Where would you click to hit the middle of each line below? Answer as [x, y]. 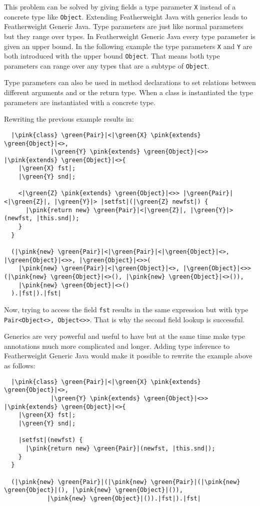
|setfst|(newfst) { [50, 440]
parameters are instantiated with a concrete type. [80, 102]
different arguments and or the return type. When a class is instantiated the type [128, 92]
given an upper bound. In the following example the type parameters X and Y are [128, 46]
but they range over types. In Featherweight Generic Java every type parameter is [130, 36]
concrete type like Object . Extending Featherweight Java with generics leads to [126, 16]
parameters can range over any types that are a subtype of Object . [107, 65]
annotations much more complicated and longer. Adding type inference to [117, 346]
